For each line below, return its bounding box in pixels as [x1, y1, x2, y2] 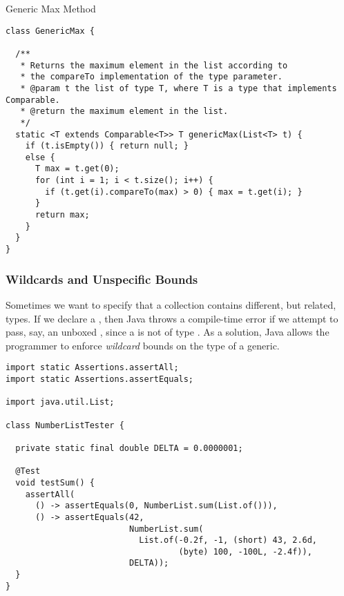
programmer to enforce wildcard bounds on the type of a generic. [6, 338, 280, 352]
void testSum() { [15, 477, 95, 488]
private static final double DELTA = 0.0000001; [15, 443, 243, 453]
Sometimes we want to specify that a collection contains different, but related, [6, 297, 336, 311]
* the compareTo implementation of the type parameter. [20, 72, 283, 82]
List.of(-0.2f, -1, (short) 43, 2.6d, [139, 535, 318, 546]
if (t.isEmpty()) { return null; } [25, 141, 189, 151]
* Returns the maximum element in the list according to [20, 60, 288, 70]
